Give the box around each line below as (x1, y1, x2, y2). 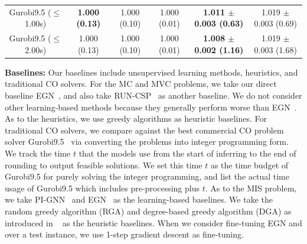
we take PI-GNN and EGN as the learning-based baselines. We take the (5, 193, 273, 206)
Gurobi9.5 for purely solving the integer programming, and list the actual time (5, 170, 289, 183)
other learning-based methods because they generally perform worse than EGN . (5, 100, 297, 113)
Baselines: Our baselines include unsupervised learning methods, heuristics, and (5, 66, 298, 78)
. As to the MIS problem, (205, 181, 297, 194)
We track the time (5, 147, 71, 160)
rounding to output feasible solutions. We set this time (5, 158, 203, 171)
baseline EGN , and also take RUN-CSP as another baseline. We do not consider (5, 89, 302, 102)
